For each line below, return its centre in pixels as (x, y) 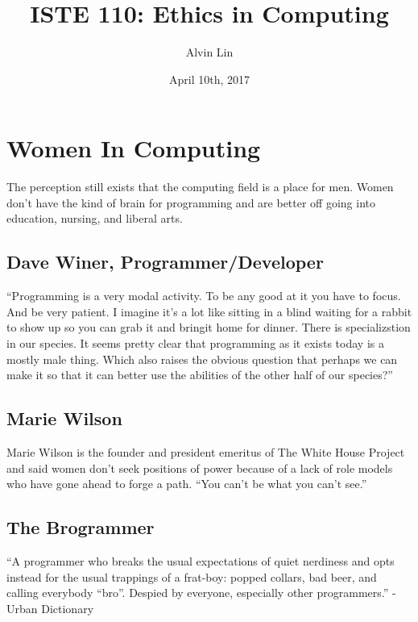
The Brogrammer (81, 527)
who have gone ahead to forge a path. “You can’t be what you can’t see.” (187, 484)
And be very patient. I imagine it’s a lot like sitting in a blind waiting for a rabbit (209, 311)
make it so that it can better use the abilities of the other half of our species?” (200, 375)
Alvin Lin (209, 52)
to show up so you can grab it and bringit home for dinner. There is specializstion (209, 327)
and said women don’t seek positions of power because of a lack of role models (200, 468)
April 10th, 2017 (209, 79)
